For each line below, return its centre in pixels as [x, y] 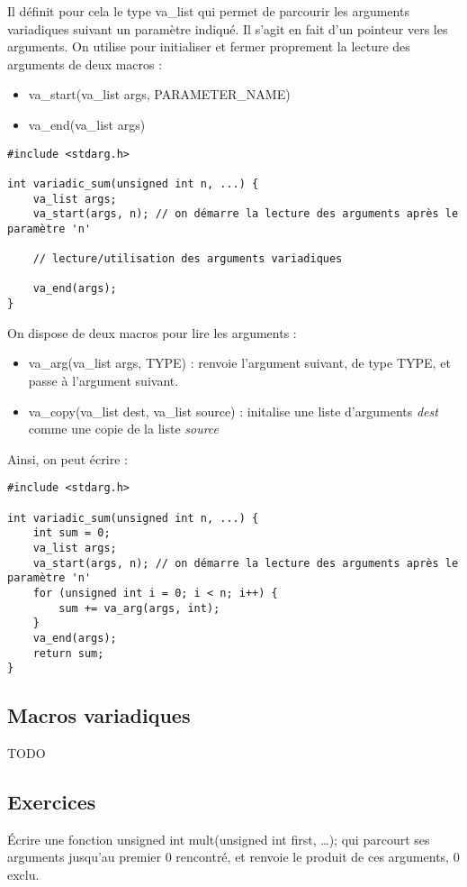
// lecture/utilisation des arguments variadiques [188, 259]
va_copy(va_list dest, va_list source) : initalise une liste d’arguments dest [233, 411]
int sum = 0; [72, 533]
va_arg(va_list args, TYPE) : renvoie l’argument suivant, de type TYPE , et [239, 363]
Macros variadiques [99, 715]
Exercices [52, 802]
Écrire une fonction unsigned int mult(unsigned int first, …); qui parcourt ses [219, 839]
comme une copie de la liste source [124, 429]
